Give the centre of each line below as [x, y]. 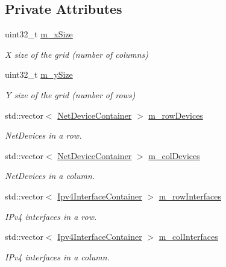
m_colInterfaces [188, 237]
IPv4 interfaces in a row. [51, 216]
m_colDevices [174, 155]
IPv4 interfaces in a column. [57, 256]
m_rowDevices [176, 115]
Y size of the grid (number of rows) [70, 94]
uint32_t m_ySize [39, 74]
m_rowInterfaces [190, 196]
